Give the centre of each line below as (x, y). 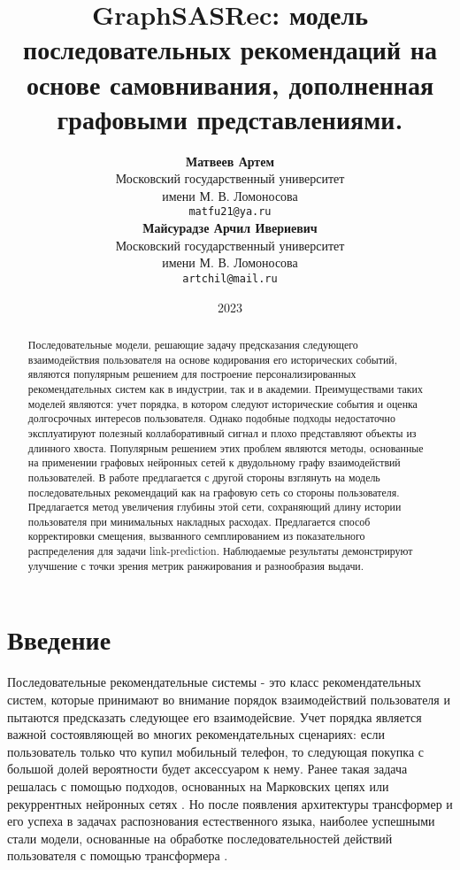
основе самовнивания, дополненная (230, 84)
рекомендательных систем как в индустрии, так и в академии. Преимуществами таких (225, 388)
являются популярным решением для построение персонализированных (192, 374)
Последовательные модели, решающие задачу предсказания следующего (193, 344)
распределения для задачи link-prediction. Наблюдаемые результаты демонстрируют (220, 551)
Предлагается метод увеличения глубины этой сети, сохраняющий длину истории (215, 507)
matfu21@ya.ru (230, 212)
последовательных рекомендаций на (230, 49)
